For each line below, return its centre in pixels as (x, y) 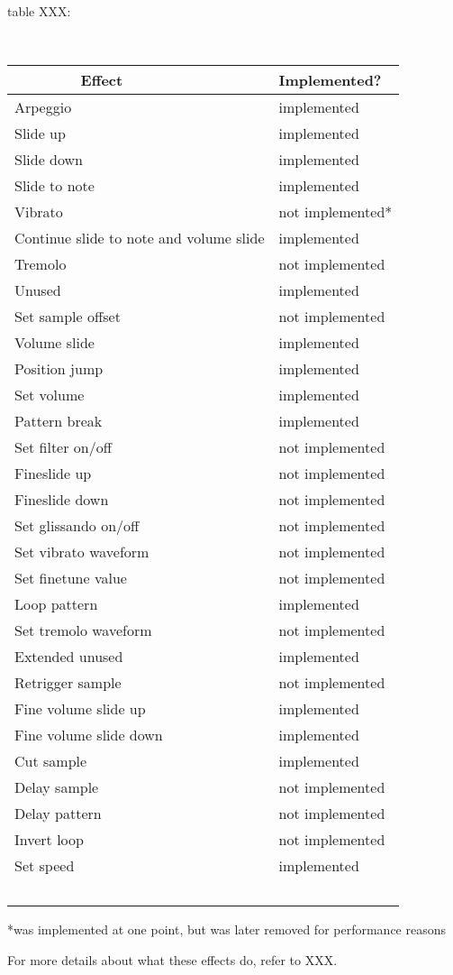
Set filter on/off (63, 447)
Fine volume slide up (80, 709)
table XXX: (39, 11)
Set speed (45, 866)
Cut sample (51, 761)
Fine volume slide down (89, 735)
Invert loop (49, 840)
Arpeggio (43, 107)
